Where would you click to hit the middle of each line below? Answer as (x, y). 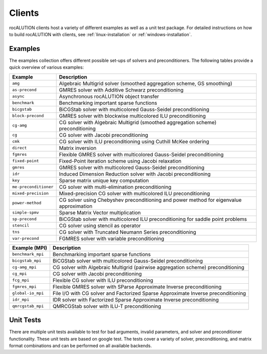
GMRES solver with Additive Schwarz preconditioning (121, 90)
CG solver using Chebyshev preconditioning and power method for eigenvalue (150, 200)
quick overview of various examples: (46, 67)
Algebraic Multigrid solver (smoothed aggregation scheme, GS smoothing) (146, 83)
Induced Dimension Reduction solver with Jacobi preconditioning (135, 174)
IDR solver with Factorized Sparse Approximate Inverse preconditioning (136, 300)
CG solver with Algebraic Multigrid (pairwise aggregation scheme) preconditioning (149, 267)
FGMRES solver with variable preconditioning (111, 238)
